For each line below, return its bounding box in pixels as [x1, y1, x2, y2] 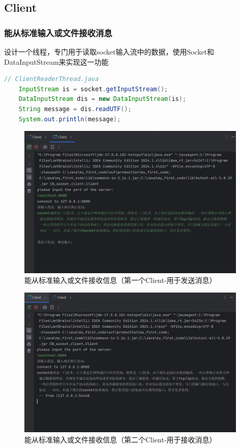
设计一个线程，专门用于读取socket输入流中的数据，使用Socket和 [4, 46, 215, 57]
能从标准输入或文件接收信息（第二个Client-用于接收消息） [24, 434, 217, 444]
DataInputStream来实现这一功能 [4, 56, 109, 67]
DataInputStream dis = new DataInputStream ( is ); [18, 95, 187, 103]
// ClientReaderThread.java [4, 75, 99, 83]
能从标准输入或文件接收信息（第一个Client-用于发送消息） [24, 275, 217, 285]
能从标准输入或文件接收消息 [4, 26, 112, 39]
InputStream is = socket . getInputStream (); [18, 85, 168, 93]
